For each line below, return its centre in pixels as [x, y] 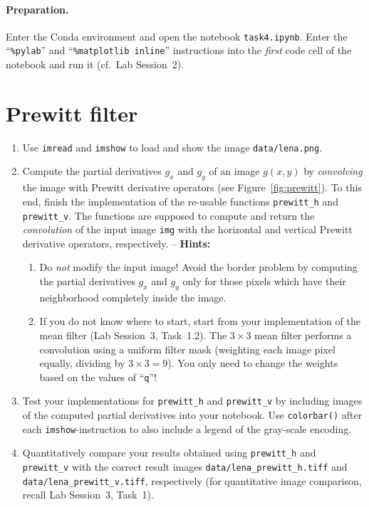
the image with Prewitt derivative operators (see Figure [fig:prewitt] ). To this [192, 187]
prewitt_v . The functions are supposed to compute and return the [168, 215]
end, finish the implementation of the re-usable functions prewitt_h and [180, 201]
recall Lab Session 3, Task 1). [88, 495]
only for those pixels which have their [264, 281]
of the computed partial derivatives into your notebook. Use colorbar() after [192, 415]
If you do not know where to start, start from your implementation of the [200, 321]
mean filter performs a [303, 335]
